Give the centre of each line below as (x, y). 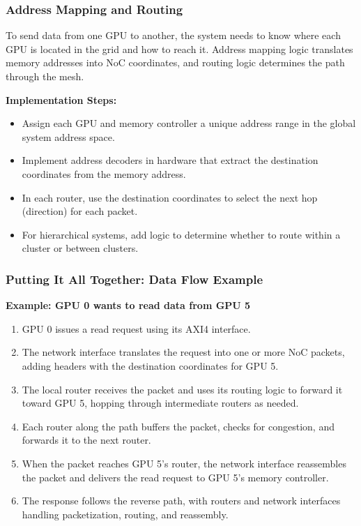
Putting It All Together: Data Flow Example (134, 279)
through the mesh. (45, 76)
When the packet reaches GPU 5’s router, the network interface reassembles (184, 463)
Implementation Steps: (61, 99)
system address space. (68, 136)
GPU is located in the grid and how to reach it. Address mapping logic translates (179, 48)
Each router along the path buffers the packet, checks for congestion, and (178, 426)
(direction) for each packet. (80, 211)
